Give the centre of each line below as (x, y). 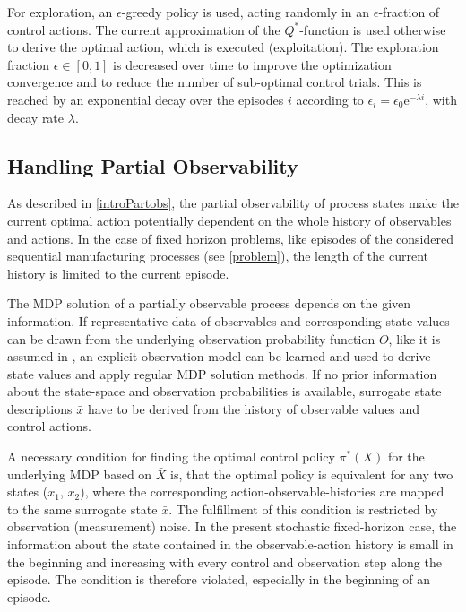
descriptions (40, 408)
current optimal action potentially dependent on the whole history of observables (229, 220)
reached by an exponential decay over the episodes (146, 99)
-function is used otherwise (373, 29)
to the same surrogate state (82, 509)
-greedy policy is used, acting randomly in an (246, 12)
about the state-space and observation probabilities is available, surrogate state (224, 391)
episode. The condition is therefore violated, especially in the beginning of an (219, 579)
